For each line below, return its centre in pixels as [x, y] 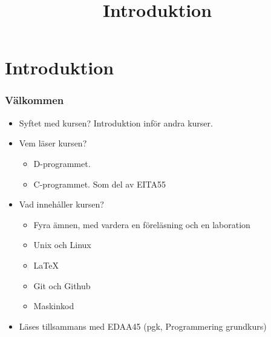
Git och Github [62, 285]
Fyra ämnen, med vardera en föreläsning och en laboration [142, 224]
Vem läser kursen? [53, 143]
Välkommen [34, 100]
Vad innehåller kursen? [61, 204]
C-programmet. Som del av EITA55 [100, 184]
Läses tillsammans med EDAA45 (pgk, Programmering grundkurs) [143, 326]
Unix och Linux [62, 245]
